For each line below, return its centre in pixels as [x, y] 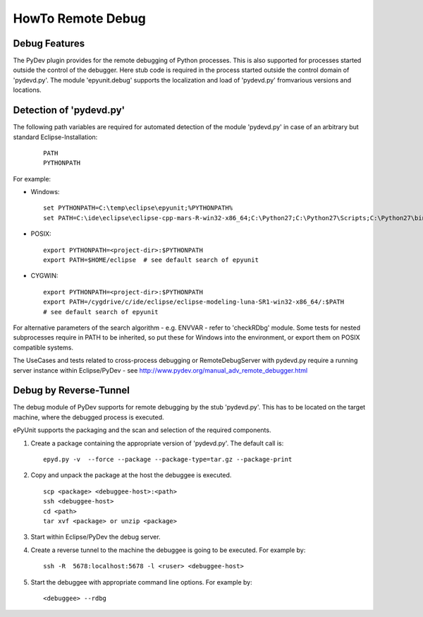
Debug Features [49, 43]
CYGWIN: [44, 276]
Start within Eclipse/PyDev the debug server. [96, 537]
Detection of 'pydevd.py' [69, 110]
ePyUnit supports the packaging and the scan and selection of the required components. [142, 430]
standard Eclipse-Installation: [55, 137]
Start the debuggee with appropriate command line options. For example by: [142, 582]
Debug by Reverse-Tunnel [72, 391]
